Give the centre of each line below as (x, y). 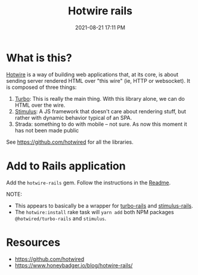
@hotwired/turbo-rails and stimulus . (61, 218)
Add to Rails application (66, 166)
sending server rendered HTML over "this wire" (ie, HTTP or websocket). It (98, 81)
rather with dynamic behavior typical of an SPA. (73, 118)
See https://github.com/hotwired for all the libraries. (70, 142)
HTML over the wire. (40, 105)
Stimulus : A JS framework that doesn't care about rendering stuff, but (100, 111)
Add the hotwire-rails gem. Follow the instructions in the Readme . (89, 183)
